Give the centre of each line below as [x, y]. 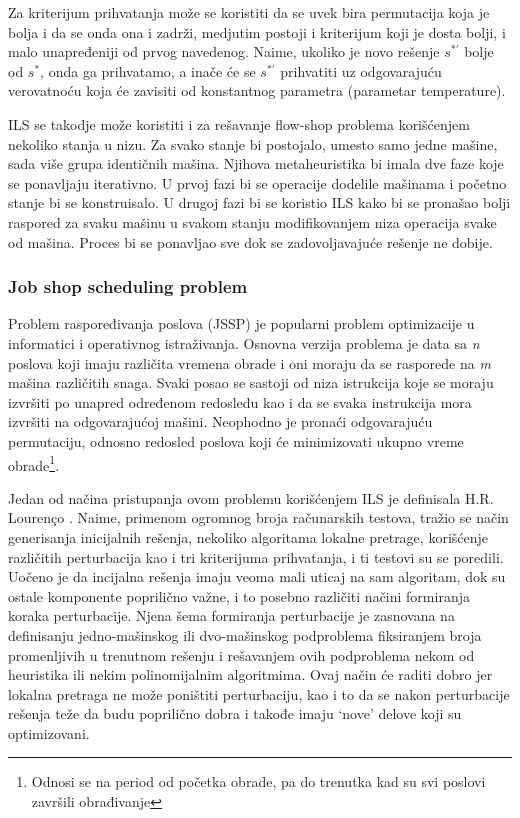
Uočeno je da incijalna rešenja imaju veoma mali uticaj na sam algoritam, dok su [257, 576]
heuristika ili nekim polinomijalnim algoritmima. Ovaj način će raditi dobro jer [250, 674]
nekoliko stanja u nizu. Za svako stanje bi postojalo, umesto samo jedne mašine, [253, 143]
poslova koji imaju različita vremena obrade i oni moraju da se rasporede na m [249, 362]
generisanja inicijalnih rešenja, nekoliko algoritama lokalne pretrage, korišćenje [248, 536]
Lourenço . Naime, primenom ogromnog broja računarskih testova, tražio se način [258, 517]
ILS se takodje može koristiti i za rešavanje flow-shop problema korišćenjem [239, 123]
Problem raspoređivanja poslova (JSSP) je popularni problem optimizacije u [241, 323]
